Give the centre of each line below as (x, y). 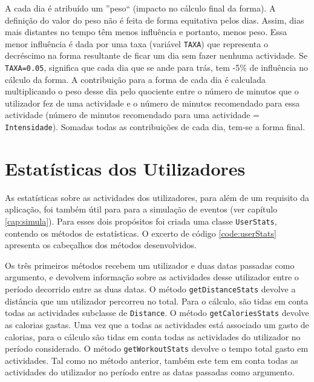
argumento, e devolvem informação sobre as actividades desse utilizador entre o (152, 277)
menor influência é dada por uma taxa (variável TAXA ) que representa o (136, 43)
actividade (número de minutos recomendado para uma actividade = (132, 115)
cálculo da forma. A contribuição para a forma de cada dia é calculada (136, 79)
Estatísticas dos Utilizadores (125, 168)
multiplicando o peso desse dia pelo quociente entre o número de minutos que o (152, 91)
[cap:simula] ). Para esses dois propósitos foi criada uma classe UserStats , (141, 221)
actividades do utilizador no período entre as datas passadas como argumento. (150, 372)
